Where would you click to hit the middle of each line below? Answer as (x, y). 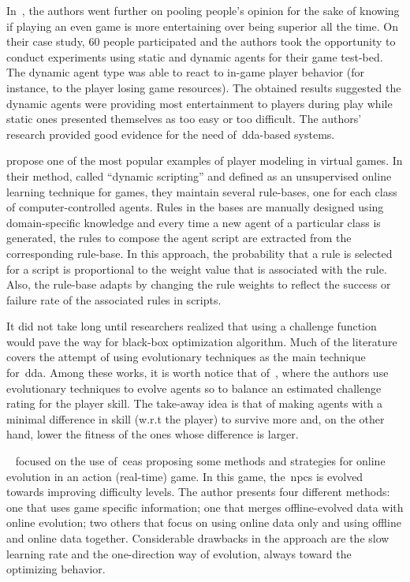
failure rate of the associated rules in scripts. (114, 299)
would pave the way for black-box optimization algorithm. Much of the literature (202, 341)
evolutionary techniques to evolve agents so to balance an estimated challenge (194, 388)
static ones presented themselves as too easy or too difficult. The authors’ (184, 119)
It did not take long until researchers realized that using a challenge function (192, 326)
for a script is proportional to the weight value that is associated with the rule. (197, 269)
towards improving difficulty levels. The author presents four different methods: (198, 492)
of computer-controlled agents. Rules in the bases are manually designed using (195, 207)
